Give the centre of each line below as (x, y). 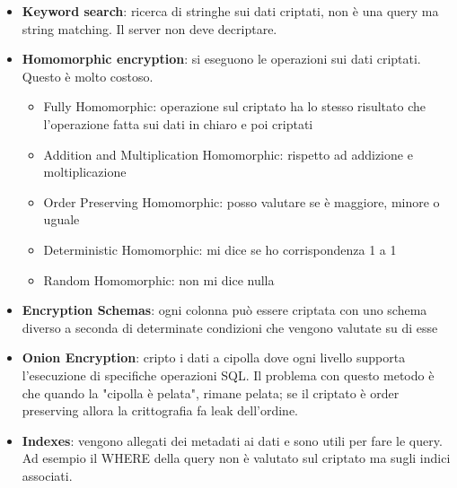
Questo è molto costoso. (88, 76)
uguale (62, 219)
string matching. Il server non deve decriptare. (149, 28)
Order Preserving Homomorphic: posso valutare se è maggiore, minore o (242, 201)
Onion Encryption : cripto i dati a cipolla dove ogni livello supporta (214, 357)
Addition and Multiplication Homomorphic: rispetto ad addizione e (228, 154)
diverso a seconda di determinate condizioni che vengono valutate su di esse (230, 327)
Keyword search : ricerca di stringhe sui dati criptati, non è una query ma (230, 11)
